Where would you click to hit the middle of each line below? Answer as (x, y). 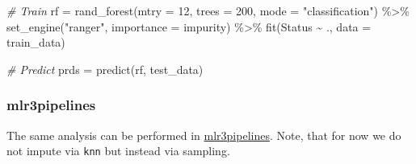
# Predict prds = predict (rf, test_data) (105, 69)
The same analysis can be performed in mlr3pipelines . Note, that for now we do (204, 135)
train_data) (36, 42)
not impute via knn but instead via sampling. (118, 151)
